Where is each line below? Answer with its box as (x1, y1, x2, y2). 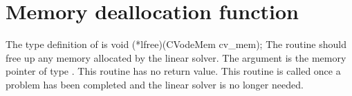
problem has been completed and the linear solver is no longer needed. (6, 77, 304, 91)
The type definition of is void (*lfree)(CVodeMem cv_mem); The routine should (6, 37, 346, 51)
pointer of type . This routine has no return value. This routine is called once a (6, 64, 341, 78)
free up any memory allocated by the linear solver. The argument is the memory (6, 50, 346, 64)
